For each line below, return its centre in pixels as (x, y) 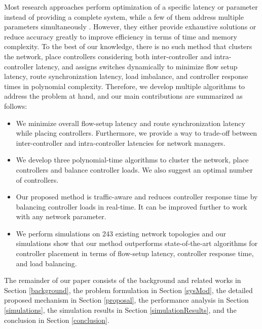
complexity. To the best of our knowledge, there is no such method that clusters (128, 46)
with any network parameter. (61, 216)
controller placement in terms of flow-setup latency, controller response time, (135, 253)
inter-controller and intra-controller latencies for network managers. (121, 142)
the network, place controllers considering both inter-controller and (108, 56)
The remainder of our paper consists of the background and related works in (123, 280)
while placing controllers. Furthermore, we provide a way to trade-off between (137, 133)
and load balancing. (46, 263)
